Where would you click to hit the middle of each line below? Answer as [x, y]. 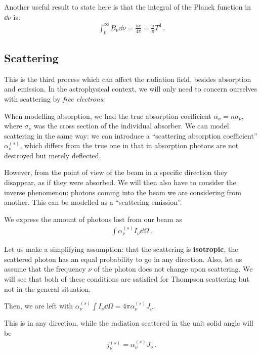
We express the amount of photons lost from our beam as [93, 219]
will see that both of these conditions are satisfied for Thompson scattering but [127, 279]
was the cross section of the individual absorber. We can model [131, 126]
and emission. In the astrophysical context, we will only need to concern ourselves [131, 89]
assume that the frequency [45, 269]
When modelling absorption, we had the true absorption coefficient [108, 116]
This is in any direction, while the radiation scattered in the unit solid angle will [129, 323]
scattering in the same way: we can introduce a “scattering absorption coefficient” [131, 135]
